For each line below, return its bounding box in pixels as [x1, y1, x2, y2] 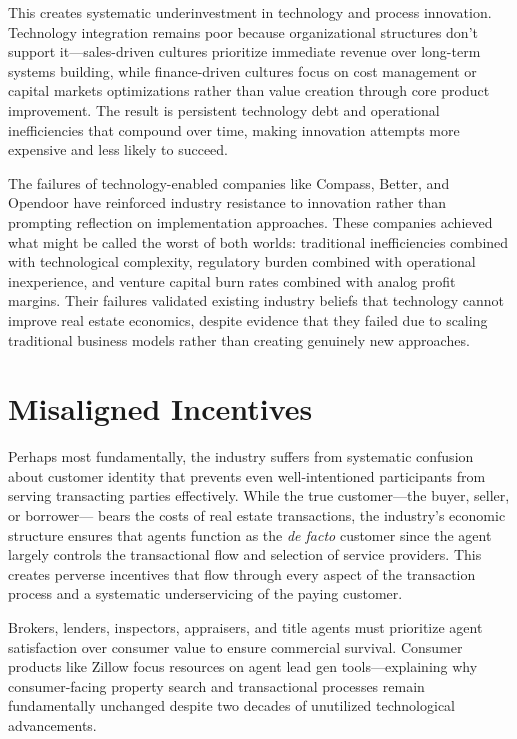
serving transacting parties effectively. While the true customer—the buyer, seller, [8, 485, 510, 506]
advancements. [8, 714, 97, 735]
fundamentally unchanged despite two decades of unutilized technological [8, 695, 456, 716]
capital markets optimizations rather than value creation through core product [8, 80, 490, 101]
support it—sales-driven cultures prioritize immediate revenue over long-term [8, 41, 481, 62]
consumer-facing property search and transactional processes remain [8, 675, 425, 696]
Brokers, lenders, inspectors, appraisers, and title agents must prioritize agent [8, 616, 483, 637]
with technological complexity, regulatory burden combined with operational [8, 251, 476, 272]
